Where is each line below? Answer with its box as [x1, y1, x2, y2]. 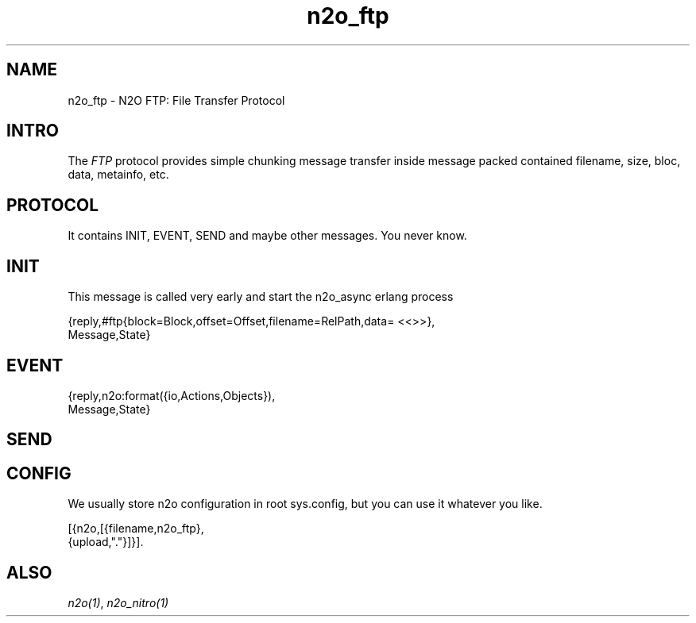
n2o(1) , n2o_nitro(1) [68, 596, 169, 610]
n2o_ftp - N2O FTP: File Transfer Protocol [68, 93, 285, 107]
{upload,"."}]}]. [68, 535, 144, 549]
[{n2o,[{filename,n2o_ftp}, [68, 521, 204, 536]
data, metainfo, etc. [68, 167, 169, 182]
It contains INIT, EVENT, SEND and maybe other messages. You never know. [68, 229, 467, 243]
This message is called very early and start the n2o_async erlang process [68, 290, 454, 304]
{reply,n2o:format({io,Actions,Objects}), [68, 388, 276, 402]
